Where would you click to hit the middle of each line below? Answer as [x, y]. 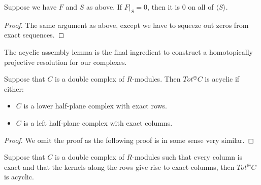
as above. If [104, 7]
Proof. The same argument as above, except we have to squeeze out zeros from [126, 25]
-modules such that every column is [187, 157]
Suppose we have [30, 7]
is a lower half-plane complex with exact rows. [95, 106]
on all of [201, 7]
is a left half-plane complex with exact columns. [98, 122]
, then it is [164, 7]
